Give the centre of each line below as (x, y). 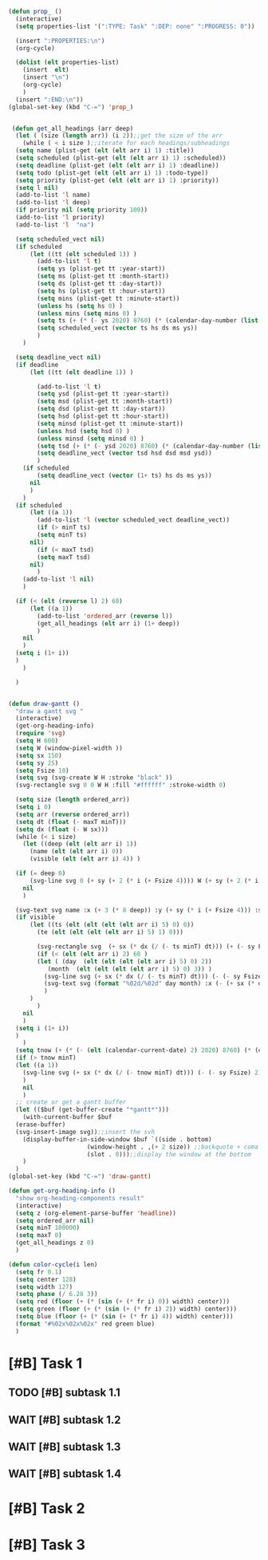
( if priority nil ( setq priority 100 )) (82, 210)
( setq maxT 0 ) (39, 1235)
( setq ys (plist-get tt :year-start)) (101, 269)
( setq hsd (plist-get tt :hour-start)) (103, 416)
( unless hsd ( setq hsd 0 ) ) (83, 431)
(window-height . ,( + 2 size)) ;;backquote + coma (173, 1147)
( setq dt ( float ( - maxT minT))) (71, 821)
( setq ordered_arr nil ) (55, 1220)
